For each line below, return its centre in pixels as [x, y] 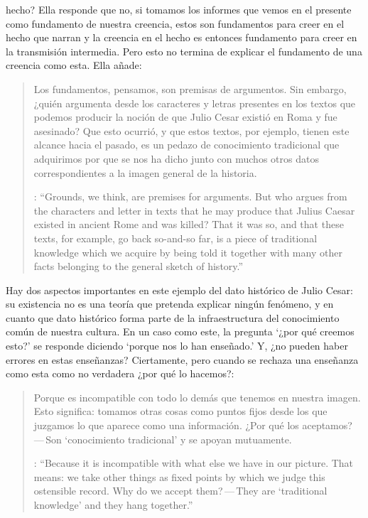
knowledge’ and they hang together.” [113, 504]
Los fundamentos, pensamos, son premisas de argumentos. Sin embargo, [190, 88]
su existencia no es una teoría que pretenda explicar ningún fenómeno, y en [170, 304]
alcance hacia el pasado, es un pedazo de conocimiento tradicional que [186, 145]
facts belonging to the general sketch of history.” [139, 266]
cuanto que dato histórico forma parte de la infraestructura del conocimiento [173, 317]
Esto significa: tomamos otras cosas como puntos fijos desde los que [180, 411]
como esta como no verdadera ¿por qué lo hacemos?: [120, 373]
